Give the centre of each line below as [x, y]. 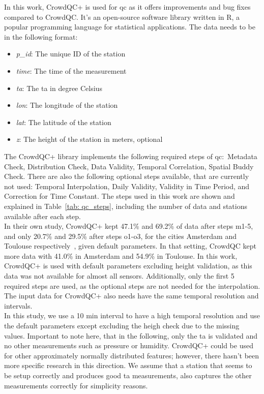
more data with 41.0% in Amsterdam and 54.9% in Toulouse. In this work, [121, 255]
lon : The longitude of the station [67, 105]
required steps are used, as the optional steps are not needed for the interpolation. [132, 285]
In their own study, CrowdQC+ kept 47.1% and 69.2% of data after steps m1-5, [129, 226]
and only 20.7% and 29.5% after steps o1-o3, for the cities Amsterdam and [120, 236]
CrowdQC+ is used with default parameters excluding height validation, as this [128, 266]
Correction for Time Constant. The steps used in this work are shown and [120, 196]
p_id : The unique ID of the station [71, 54]
